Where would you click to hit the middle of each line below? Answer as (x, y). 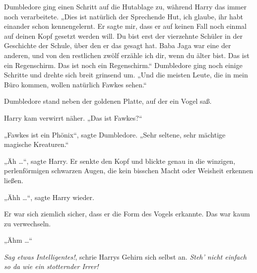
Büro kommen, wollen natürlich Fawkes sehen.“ (75, 84)
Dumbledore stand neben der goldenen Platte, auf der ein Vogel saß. (108, 101)
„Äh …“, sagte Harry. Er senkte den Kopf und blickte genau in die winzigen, (120, 161)
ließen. (14, 180)
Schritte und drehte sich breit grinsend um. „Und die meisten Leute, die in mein (126, 75)
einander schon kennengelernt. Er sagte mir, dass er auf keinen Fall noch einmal (125, 26)
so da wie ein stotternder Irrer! (51, 266)
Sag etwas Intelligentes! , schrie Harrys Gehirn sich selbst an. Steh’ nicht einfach (125, 256)
